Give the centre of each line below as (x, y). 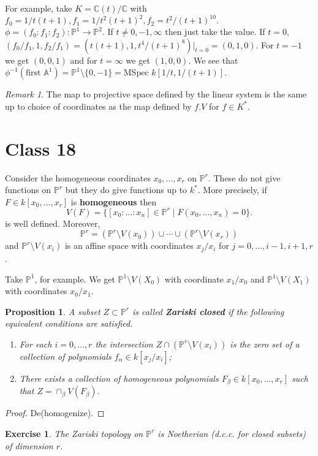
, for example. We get (75, 279)
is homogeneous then (114, 201)
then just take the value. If (215, 32)
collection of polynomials (65, 356)
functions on (28, 190)
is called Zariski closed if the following (208, 311)
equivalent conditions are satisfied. (69, 323)
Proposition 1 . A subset (53, 311)
